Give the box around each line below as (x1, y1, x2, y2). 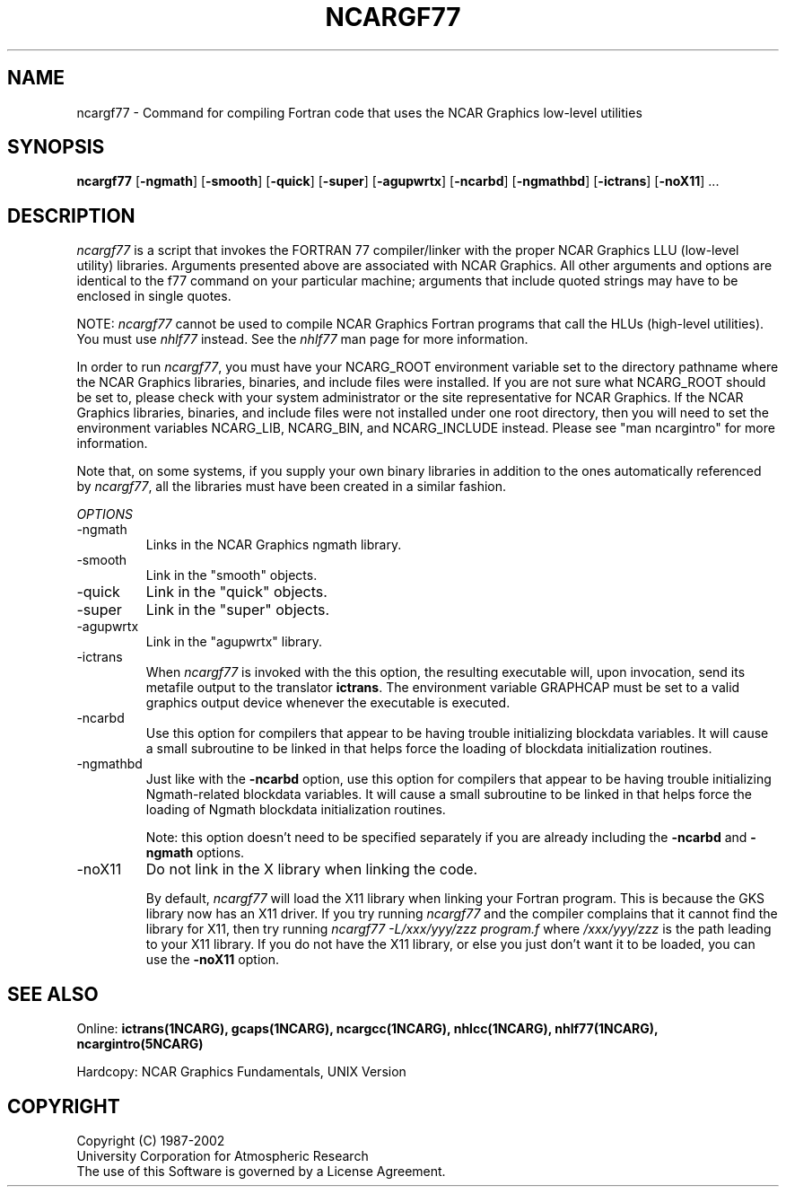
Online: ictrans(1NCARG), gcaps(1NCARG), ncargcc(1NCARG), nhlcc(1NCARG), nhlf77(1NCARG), (76, 1021, 659, 1037)
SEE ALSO (7, 982, 99, 1005)
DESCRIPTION (7, 204, 135, 227)
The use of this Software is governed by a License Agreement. (76, 1163, 446, 1179)
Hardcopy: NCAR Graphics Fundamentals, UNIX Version (76, 1064, 406, 1080)
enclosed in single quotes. (76, 288, 231, 304)
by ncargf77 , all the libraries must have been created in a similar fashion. (76, 478, 507, 495)
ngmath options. (145, 845, 245, 861)
